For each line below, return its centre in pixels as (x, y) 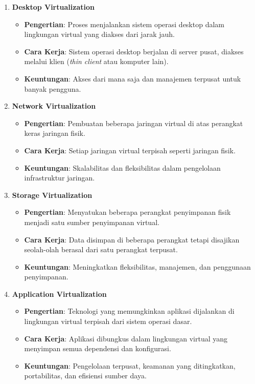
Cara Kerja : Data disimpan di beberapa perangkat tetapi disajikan (132, 239)
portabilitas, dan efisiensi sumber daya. (85, 376)
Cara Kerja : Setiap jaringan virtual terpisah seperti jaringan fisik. (130, 150)
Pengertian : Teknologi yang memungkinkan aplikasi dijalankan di (129, 311)
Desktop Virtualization (53, 7)
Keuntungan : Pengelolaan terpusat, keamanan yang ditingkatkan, (130, 365)
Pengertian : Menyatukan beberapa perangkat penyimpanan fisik (127, 212)
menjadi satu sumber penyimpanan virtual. (92, 222)
